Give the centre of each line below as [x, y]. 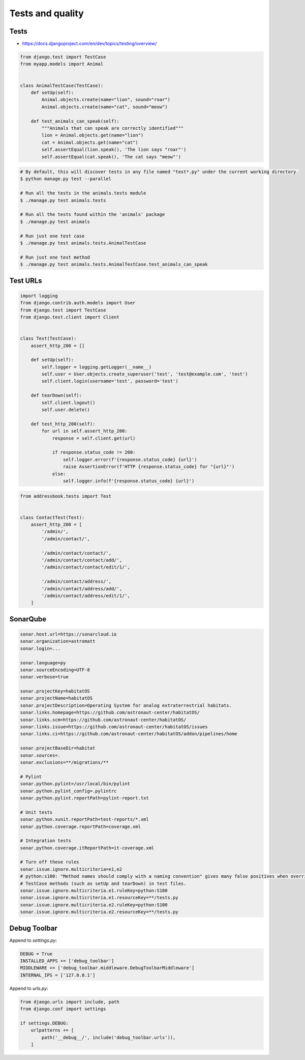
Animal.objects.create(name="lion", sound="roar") [106, 100]
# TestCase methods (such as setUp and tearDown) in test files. [103, 883]
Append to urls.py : [29, 988]
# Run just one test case [52, 236]
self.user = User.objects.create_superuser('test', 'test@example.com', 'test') [145, 374]
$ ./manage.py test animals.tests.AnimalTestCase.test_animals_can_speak [114, 264]
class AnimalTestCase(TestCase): [62, 85]
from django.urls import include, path [70, 1002]
